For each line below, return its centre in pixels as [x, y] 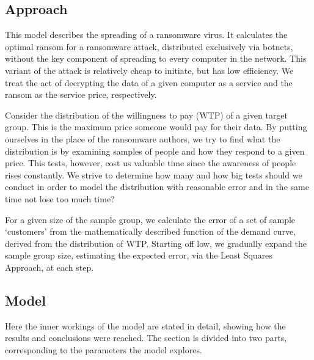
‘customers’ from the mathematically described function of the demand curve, [150, 231]
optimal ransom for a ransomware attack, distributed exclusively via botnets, [149, 46]
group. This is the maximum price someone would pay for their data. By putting [156, 127]
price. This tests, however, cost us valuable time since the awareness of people [151, 163]
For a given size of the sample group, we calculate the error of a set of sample [150, 219]
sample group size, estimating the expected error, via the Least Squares [139, 255]
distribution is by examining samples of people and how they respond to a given [155, 151]
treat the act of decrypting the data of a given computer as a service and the [149, 82]
